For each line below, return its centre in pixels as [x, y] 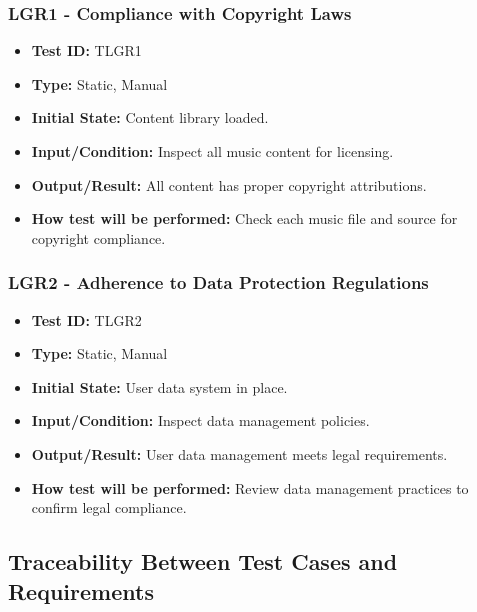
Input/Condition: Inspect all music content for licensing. [212, 151]
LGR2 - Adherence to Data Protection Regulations [218, 282]
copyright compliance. [98, 237]
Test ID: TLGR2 [86, 319]
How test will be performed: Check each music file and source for [244, 218]
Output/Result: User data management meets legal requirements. [239, 453]
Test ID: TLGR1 [86, 50]
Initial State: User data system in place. [159, 386]
